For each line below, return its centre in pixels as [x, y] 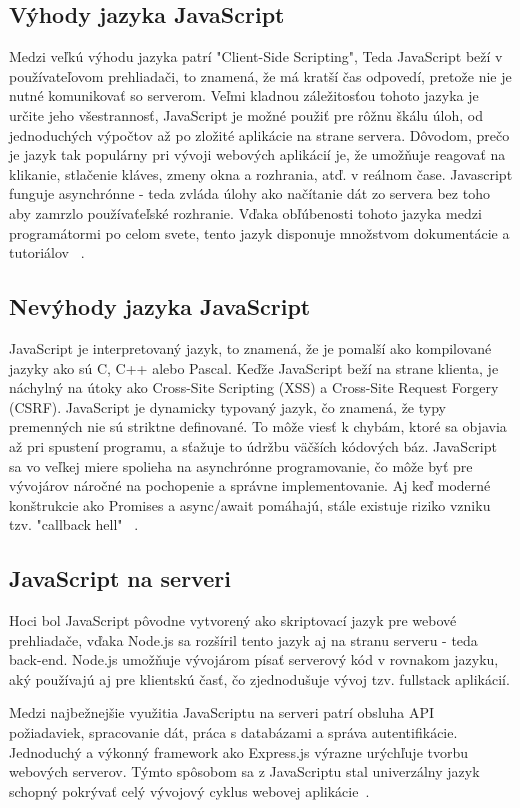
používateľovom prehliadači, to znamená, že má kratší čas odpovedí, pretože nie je [260, 75]
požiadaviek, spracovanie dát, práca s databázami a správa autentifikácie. [233, 732]
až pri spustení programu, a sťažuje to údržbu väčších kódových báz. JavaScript [253, 445]
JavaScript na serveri [120, 578]
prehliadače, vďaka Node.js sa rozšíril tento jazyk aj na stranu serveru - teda [243, 639]
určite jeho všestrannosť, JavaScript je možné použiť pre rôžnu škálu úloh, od [246, 114]
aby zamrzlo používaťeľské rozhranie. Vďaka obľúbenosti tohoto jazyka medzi [245, 212]
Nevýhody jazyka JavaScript [160, 306]
